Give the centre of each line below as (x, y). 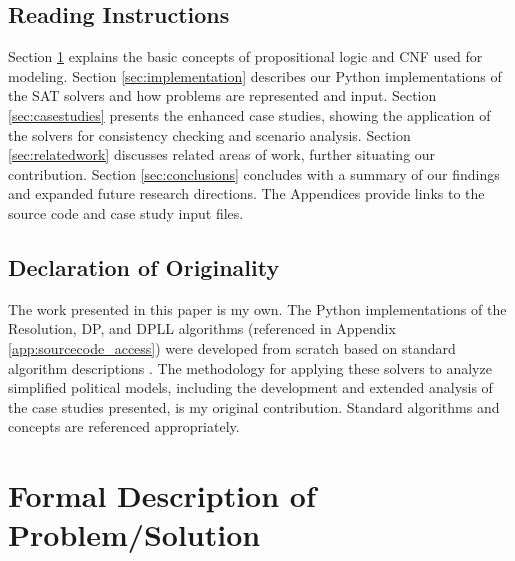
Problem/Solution (134, 534)
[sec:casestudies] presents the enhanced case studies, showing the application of (249, 114)
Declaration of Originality (144, 266)
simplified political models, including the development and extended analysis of (250, 387)
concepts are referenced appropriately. (124, 426)
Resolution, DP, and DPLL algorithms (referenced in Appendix (202, 328)
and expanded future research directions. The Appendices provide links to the (246, 193)
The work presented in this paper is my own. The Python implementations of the (257, 308)
